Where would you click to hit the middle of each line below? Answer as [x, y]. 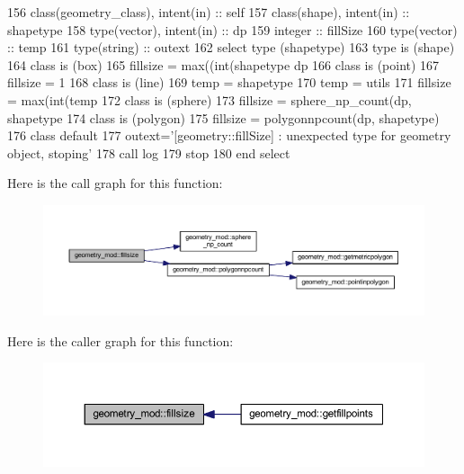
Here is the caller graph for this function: [120, 340]
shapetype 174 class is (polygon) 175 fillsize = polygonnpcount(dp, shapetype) [223, 117]
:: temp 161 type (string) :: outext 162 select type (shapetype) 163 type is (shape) [231, 47]
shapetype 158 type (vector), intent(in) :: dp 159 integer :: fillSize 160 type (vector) [232, 29]
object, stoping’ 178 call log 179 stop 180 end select [149, 152]
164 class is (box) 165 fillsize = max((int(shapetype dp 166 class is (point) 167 [223, 64]
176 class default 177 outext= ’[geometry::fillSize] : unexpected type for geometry [229, 135]
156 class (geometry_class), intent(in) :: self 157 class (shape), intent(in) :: [209, 12]
